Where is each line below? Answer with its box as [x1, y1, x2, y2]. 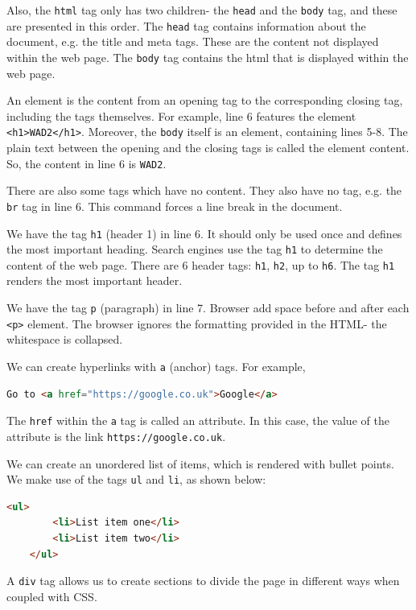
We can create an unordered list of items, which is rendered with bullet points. [6, 455, 394, 472]
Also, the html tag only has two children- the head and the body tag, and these [6, 2, 397, 18]
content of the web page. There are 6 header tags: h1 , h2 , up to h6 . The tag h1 [6, 256, 395, 273]
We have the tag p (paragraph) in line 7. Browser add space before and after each [6, 299, 410, 316]
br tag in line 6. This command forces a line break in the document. [6, 197, 343, 214]
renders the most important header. [6, 272, 183, 289]
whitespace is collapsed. [6, 331, 123, 348]
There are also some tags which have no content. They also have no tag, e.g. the [6, 182, 402, 199]
